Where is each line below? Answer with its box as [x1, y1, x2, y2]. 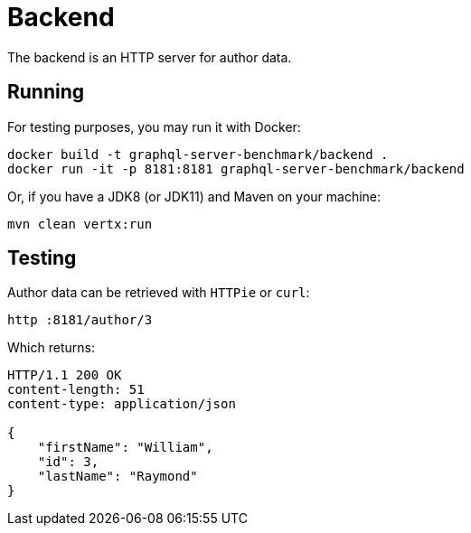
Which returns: [7, 340, 95, 356]
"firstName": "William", [37, 440, 213, 455]
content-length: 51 [7, 382, 145, 397]
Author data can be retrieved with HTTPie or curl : [7, 285, 310, 301]
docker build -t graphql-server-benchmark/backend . [7, 146, 389, 162]
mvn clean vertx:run [7, 216, 153, 231]
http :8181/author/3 [7, 313, 153, 328]
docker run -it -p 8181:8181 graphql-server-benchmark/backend [7, 161, 465, 176]
